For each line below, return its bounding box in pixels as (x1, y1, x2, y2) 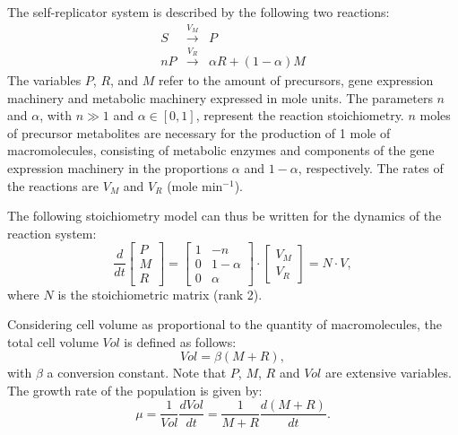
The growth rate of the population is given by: (7, 380, 263, 399)
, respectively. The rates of (298, 159, 444, 178)
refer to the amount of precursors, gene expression (159, 71, 434, 90)
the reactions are (7, 176, 99, 195)
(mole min (167, 176, 223, 195)
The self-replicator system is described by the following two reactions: (7, 3, 390, 21)
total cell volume (7, 332, 99, 351)
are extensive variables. (324, 363, 452, 382)
